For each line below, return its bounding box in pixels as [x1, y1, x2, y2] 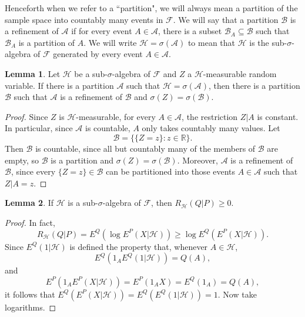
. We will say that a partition [173, 13, 279, 25]
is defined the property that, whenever [69, 240, 208, 252]
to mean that [187, 36, 236, 48]
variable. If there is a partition [5, 79, 114, 91]
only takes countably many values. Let [142, 122, 280, 134]
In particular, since [5, 122, 73, 134]
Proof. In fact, [5, 216, 55, 228]
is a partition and [51, 154, 113, 166]
